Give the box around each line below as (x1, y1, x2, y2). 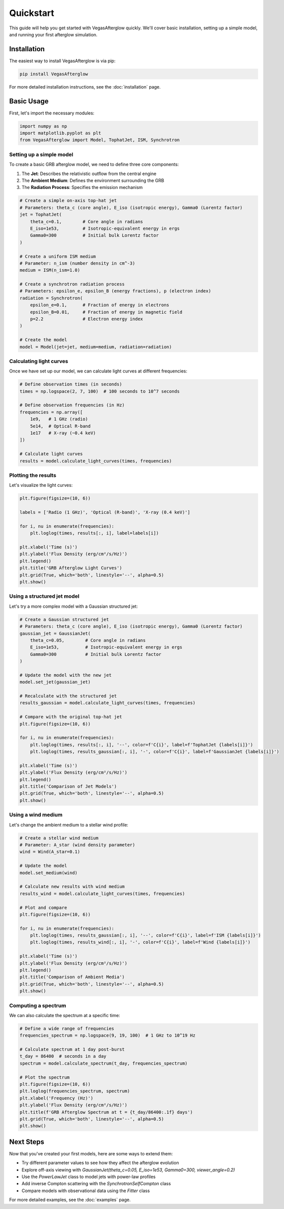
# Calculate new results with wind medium (19, 884, 125, 890)
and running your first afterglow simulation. (9, 31, 98, 37)
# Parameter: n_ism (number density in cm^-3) (19, 260, 135, 266)
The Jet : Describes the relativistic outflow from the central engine (21, 171, 157, 177)
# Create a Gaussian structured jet (19, 617, 109, 622)
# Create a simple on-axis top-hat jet (19, 198, 117, 203)
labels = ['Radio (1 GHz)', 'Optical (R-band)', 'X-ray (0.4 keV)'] (19, 510, 190, 515)
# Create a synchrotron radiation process (19, 281, 125, 287)
